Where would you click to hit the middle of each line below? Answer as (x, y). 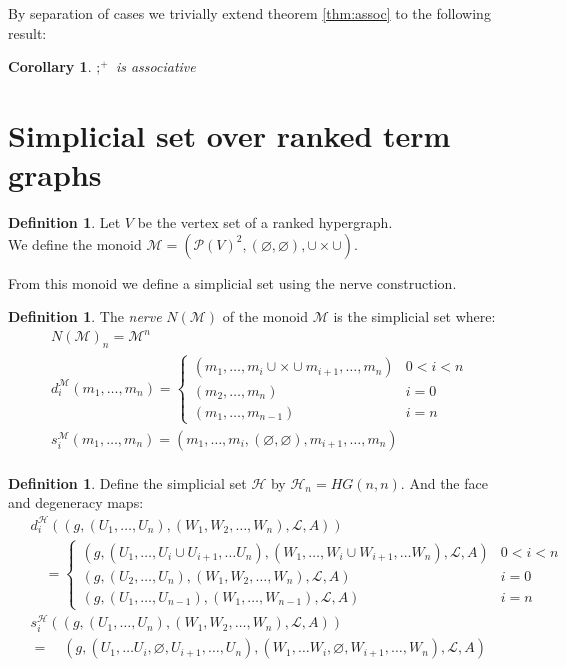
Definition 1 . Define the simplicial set (127, 482)
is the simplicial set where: (414, 316)
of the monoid (265, 316)
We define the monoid (75, 243)
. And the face (444, 482)
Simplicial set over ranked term (229, 134)
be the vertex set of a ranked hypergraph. (265, 222)
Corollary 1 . (50, 66)
